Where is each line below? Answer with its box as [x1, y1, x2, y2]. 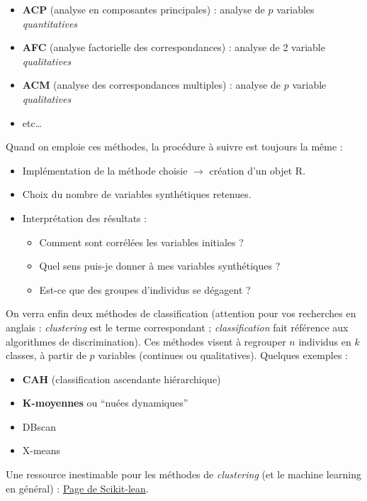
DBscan [22, 419, 56, 434]
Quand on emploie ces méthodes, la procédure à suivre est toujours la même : [6, 139, 343, 154]
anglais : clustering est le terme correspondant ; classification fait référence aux [6, 319, 349, 334]
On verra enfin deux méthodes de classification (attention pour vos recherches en [6, 306, 356, 321]
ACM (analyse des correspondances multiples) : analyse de [22, 77, 281, 92]
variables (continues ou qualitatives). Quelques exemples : [98, 348, 348, 363]
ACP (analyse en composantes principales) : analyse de [22, 2, 265, 16]
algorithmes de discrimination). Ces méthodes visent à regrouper [6, 334, 286, 348]
